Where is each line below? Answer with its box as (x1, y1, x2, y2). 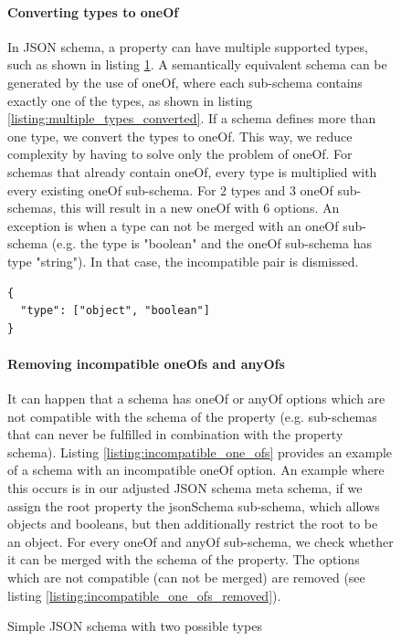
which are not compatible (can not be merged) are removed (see (7, 568, 365, 587)
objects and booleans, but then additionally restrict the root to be (7, 514, 378, 533)
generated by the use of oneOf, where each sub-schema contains (7, 72, 363, 91)
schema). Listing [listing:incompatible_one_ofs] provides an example (7, 442, 393, 461)
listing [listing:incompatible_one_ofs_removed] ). (7, 585, 281, 604)
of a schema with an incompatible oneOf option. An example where (7, 460, 385, 479)
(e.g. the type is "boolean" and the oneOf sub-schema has (51, 234, 372, 253)
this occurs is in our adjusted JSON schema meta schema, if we (7, 478, 363, 498)
